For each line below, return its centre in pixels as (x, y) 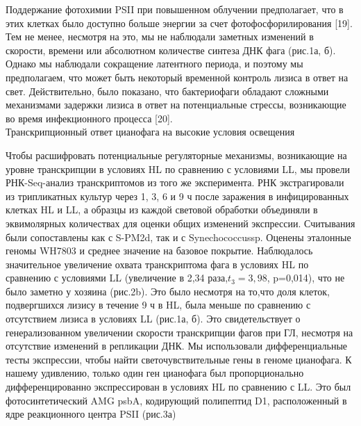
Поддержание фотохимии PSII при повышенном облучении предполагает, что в (175, 9)
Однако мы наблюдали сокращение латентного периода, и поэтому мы (154, 64)
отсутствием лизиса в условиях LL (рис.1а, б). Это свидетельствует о (153, 319)
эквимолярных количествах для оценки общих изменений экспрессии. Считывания (180, 223)
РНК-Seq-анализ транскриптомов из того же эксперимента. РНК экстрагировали (175, 182)
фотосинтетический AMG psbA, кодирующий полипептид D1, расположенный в (176, 400)
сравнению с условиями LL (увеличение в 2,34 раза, (117, 278)
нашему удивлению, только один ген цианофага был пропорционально (155, 373)
